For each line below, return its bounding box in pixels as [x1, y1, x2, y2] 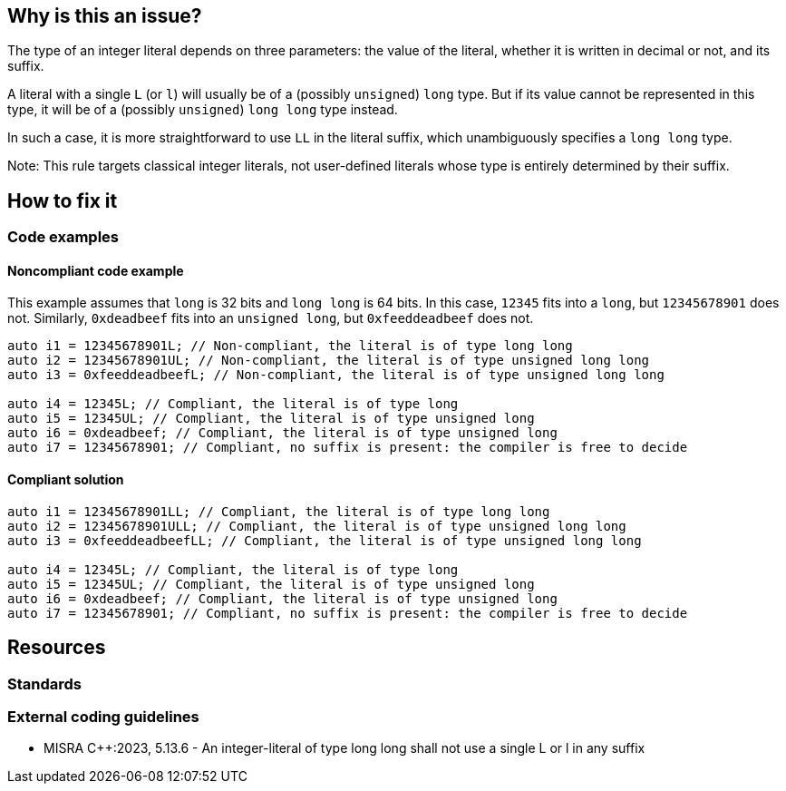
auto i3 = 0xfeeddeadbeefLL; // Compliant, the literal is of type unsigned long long [7, 532, 642, 548]
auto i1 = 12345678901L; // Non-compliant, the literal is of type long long [7, 338, 573, 354]
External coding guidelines [7, 707, 199, 726]
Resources [7, 636, 106, 659]
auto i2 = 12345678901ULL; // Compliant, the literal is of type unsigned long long [7, 518, 626, 533]
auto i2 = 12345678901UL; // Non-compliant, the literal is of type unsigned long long [7, 353, 650, 368]
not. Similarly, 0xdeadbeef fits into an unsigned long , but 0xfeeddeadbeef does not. [7, 310, 534, 327]
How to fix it [7, 189, 118, 212]
